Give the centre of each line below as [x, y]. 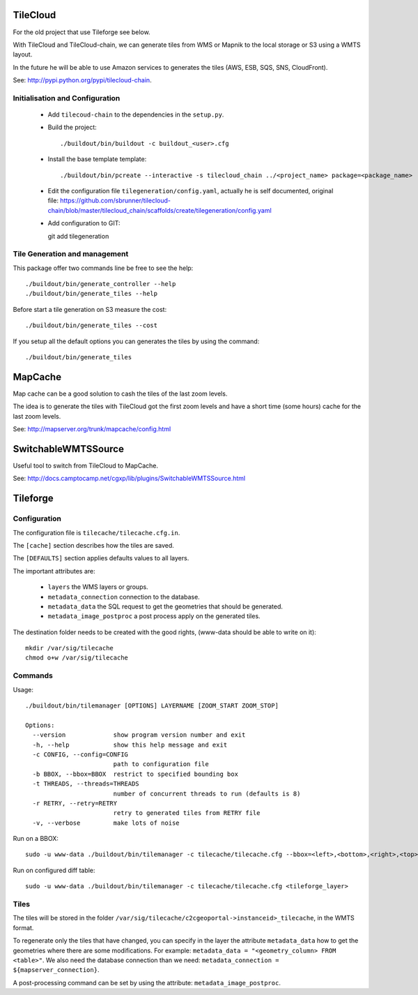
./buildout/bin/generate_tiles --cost [92, 326]
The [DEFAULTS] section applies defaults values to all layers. [101, 558]
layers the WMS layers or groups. [98, 587]
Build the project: [72, 127]
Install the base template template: [97, 159]
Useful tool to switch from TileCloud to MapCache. [85, 466]
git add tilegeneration [78, 236]
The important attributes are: [54, 571]
